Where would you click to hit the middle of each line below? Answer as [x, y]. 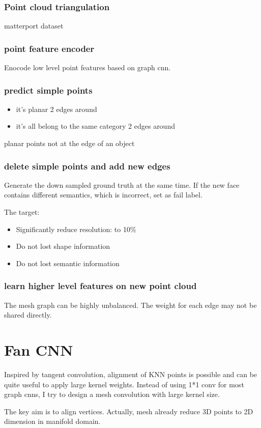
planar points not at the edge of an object [69, 143]
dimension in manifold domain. [52, 421]
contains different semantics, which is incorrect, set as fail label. [103, 195]
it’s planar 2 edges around [56, 109]
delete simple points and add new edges [87, 166]
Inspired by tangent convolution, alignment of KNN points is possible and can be [131, 374]
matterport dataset [34, 26]
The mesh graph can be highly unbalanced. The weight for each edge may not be [130, 305]
